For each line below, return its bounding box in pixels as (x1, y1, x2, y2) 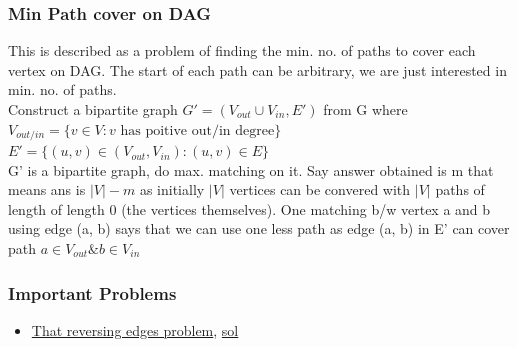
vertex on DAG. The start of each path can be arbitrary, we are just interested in (8, 59, 507, 80)
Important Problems (8, 280, 177, 305)
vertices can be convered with (229, 179, 411, 200)
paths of (435, 179, 485, 200)
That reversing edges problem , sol (31, 319, 239, 340)
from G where (323, 99, 408, 119)
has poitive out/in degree (120, 123, 275, 138)
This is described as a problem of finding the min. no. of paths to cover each (8, 40, 476, 61)
